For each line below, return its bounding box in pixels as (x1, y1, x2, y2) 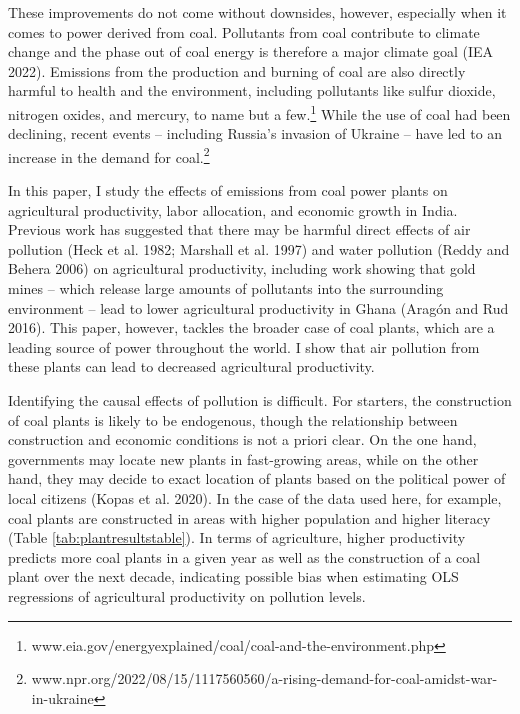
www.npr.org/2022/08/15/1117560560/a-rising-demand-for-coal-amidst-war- (31, 668, 498, 689)
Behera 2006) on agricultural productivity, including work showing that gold (8, 258, 476, 279)
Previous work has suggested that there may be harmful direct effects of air (8, 219, 471, 240)
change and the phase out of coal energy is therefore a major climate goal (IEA (8, 41, 494, 62)
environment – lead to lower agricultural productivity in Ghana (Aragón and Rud (8, 297, 509, 318)
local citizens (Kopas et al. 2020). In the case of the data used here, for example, (8, 487, 502, 508)
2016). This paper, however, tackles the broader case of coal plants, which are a (8, 317, 495, 338)
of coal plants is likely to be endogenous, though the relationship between (8, 409, 458, 430)
